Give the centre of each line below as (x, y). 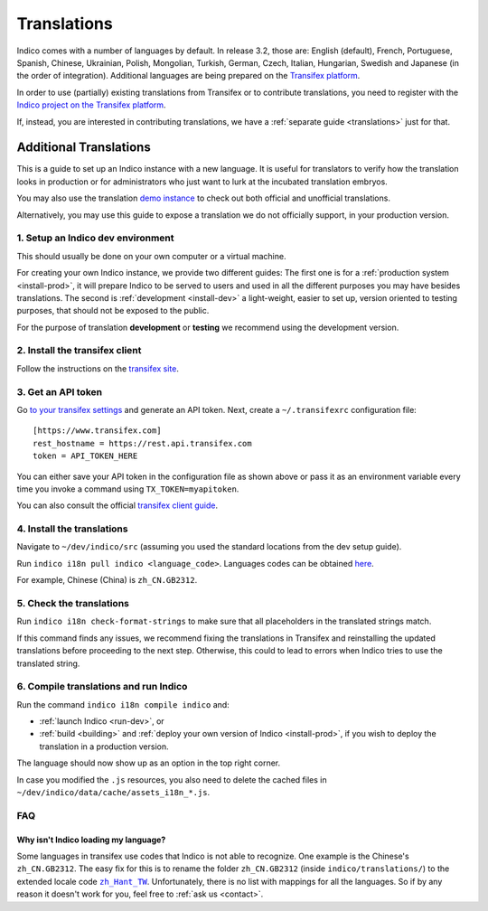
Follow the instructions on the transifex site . (98, 368)
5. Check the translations (73, 603)
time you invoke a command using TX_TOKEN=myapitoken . (128, 489)
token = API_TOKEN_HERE (85, 456)
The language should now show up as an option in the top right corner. (149, 763)
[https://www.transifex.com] (97, 431)
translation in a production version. (104, 747)
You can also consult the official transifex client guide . (117, 505)
